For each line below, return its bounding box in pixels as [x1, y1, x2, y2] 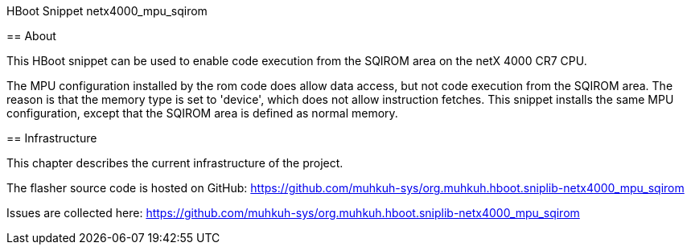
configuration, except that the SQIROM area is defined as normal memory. [6, 106, 398, 120]
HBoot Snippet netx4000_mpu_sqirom [6, 4, 208, 18]
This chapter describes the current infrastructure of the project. [6, 156, 343, 170]
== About [6, 29, 56, 43]
